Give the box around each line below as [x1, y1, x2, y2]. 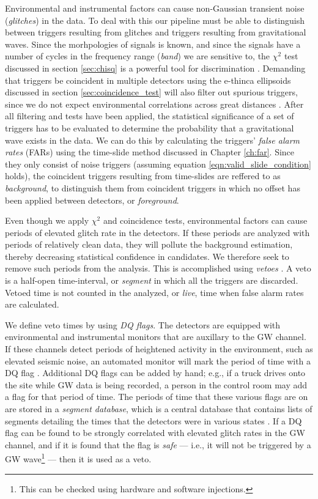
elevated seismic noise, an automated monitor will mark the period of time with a [5, 354, 311, 367]
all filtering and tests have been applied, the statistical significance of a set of [5, 109, 294, 122]
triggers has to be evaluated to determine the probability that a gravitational [5, 121, 294, 134]
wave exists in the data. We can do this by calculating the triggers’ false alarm [5, 133, 300, 146]
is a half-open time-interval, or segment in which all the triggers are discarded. [5, 274, 298, 287]
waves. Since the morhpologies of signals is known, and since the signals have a [5, 37, 301, 50]
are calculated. [5, 298, 59, 311]
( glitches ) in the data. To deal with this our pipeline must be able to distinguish [5, 13, 305, 26]
